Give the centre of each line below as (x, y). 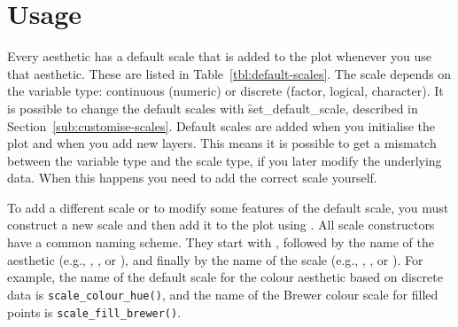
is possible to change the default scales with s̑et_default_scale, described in (213, 108)
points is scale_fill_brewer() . (94, 311)
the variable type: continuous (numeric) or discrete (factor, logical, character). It (225, 91)
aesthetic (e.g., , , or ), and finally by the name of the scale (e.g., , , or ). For (215, 259)
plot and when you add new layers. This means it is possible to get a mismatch (222, 143)
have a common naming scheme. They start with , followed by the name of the (221, 242)
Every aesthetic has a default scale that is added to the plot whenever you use (219, 56)
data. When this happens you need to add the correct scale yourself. (192, 178)
